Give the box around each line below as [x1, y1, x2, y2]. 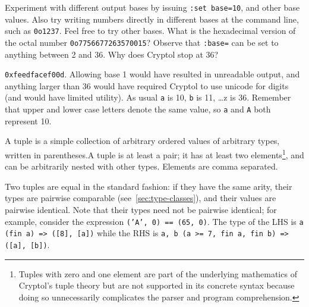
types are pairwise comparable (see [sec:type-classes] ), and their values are [5, 192, 276, 204]
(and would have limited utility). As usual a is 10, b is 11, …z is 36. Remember [5, 91, 291, 104]
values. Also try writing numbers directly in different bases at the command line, [5, 12, 299, 25]
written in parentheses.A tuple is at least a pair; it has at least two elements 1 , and [5, 146, 304, 161]
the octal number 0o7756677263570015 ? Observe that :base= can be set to [5, 36, 279, 48]
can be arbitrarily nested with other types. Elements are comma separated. [5, 160, 278, 173]
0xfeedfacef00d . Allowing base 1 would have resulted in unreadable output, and [5, 68, 300, 80]
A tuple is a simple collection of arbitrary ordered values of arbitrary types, [5, 134, 280, 147]
